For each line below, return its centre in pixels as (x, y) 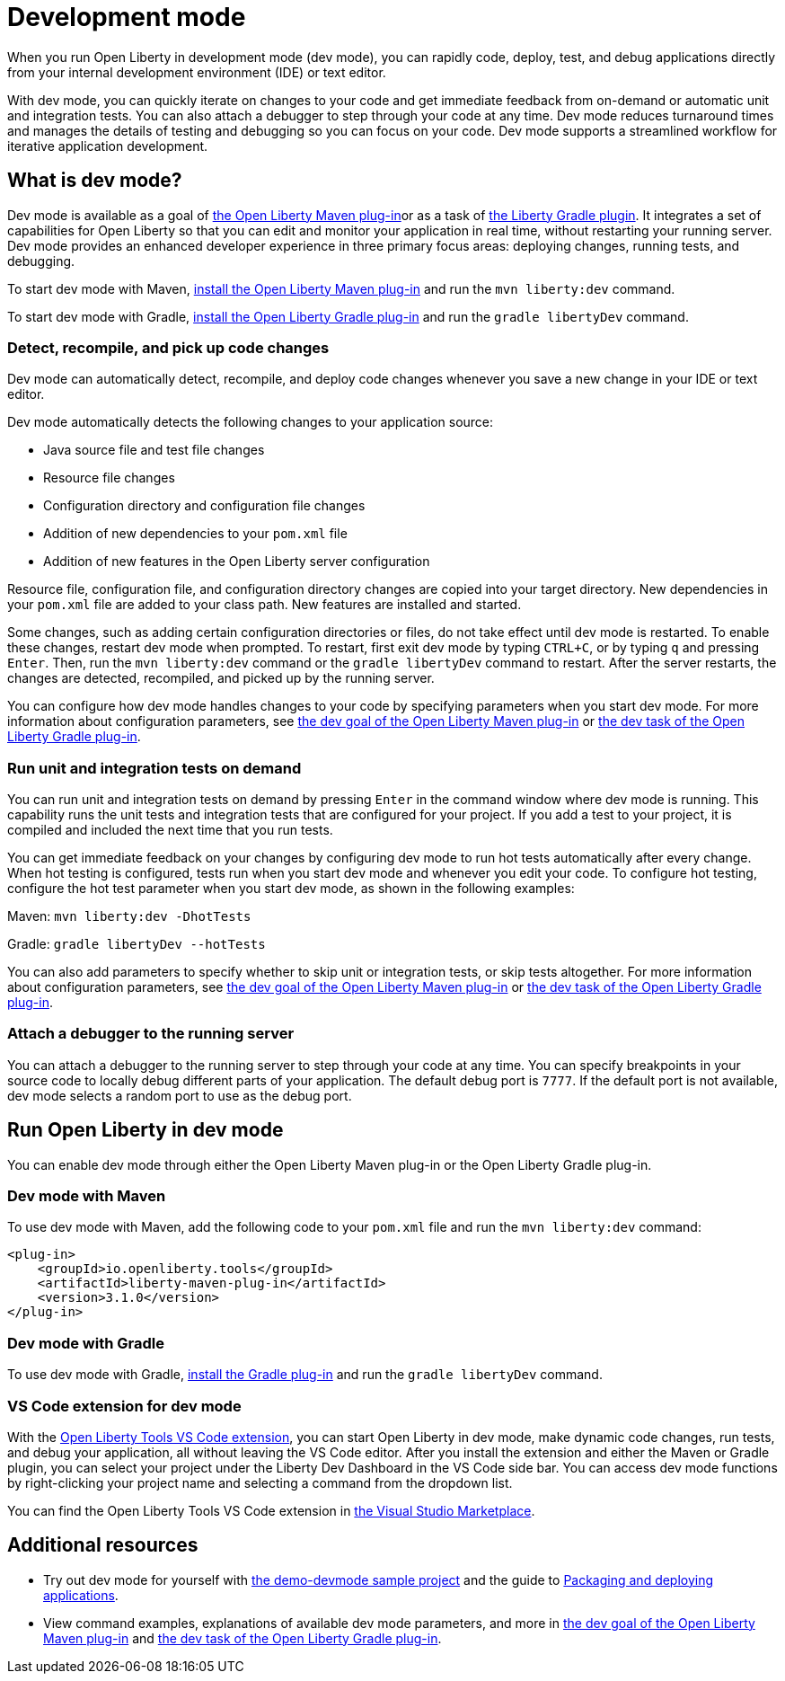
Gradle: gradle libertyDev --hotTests (137, 944)
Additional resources (103, 1545)
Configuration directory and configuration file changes (204, 506)
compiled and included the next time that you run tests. (170, 830)
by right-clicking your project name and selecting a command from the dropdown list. (260, 1482)
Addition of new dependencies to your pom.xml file (195, 534)
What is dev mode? (95, 181)
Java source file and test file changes (154, 450)
